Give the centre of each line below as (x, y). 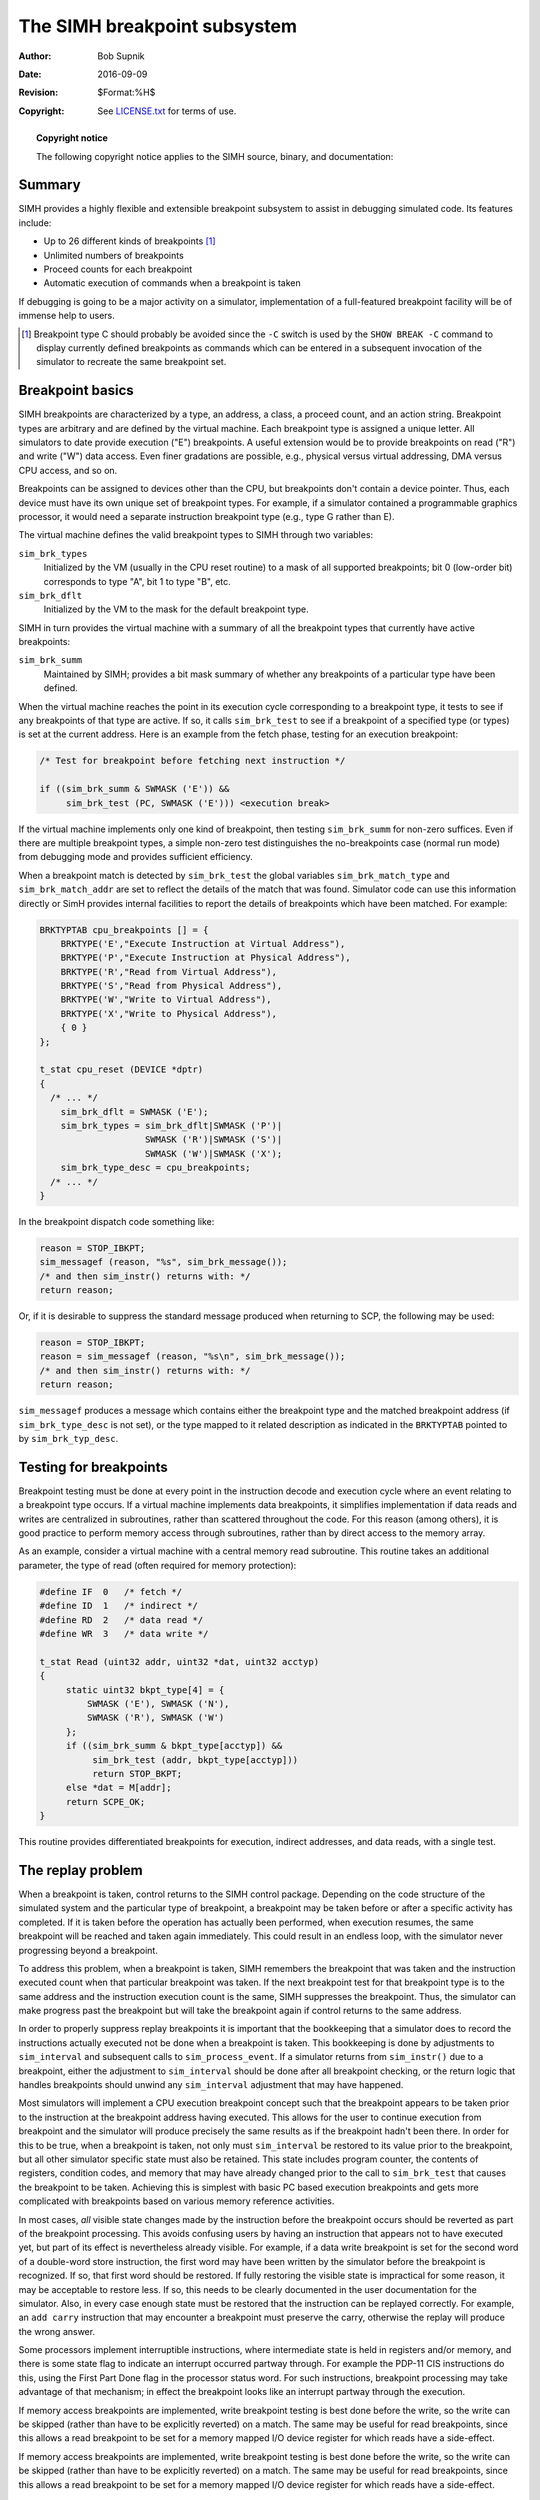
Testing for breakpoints (93, 1466)
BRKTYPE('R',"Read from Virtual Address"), (168, 971)
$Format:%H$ (126, 92)
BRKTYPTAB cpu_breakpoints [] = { (124, 929)
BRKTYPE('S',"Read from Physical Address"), (171, 986)
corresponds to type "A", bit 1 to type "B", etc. (137, 581)
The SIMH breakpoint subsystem (158, 26)
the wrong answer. (56, 2331)
